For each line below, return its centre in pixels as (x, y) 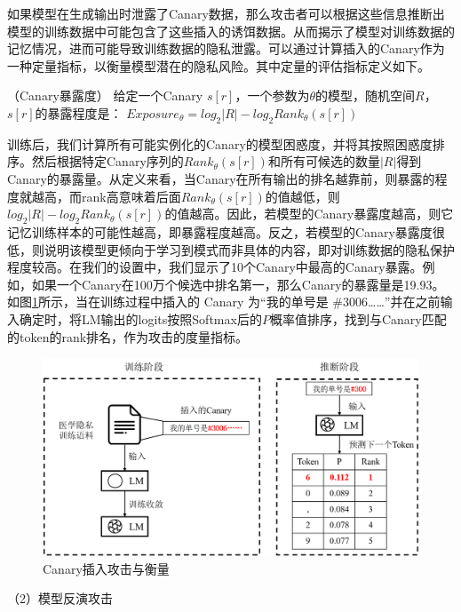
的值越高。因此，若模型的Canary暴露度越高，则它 (309, 214)
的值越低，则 (302, 196)
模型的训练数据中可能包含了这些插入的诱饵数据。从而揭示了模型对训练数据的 (231, 31)
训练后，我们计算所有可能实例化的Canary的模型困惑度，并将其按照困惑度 (220, 143)
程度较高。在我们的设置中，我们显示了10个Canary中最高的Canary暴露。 (215, 267)
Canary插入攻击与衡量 (106, 568)
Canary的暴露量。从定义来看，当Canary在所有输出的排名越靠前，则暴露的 (221, 178)
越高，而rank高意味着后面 (106, 196)
